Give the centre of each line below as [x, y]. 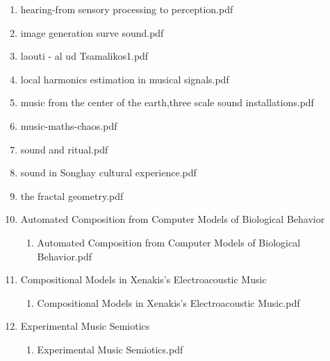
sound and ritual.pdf [64, 149]
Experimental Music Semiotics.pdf [110, 349]
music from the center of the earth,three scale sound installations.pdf [167, 102]
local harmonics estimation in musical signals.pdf [125, 79]
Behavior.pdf [65, 256]
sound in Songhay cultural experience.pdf [108, 173]
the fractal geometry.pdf [72, 195]
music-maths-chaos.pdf [69, 125]
